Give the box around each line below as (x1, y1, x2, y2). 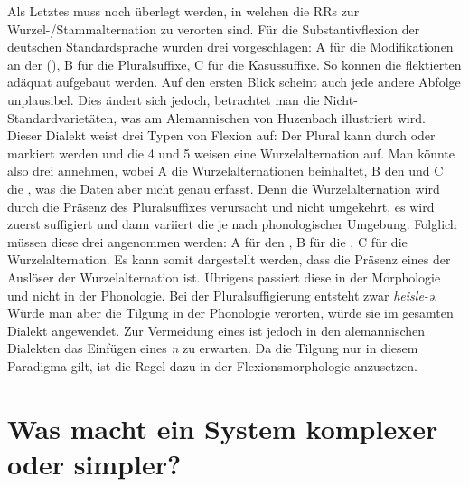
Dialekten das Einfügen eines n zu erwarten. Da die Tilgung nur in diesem (7, 339, 418, 358)
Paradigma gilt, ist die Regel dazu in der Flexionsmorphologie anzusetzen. (7, 356, 417, 375)
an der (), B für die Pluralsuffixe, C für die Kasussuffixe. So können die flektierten (7, 54, 462, 73)
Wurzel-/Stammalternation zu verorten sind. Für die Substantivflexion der (7, 19, 420, 38)
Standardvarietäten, (7, 108, 117, 127)
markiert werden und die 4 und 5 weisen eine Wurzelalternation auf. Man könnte (7, 143, 455, 162)
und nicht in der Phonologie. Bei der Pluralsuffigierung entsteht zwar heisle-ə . (7, 285, 438, 304)
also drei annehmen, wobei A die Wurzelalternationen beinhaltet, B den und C (7, 161, 444, 180)
